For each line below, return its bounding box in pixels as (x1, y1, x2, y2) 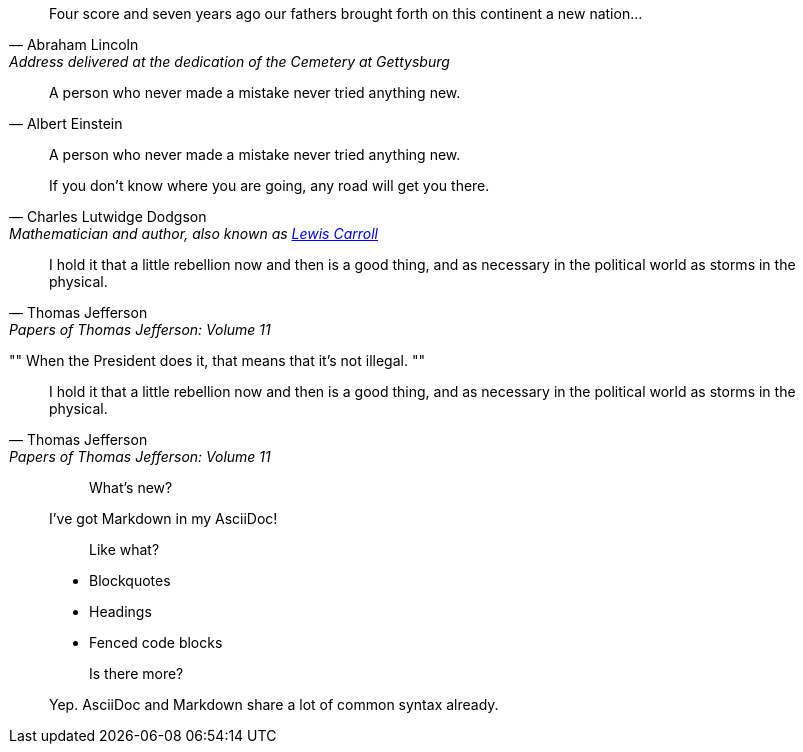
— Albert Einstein (9, 115, 123, 132)
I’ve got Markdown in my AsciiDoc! (49, 510, 278, 527)
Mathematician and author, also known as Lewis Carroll (9, 225, 378, 242)
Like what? (89, 541, 160, 558)
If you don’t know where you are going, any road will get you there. (49, 177, 490, 194)
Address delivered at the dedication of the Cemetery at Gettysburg (9, 53, 450, 70)
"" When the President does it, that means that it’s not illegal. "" (9, 352, 425, 369)
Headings (89, 603, 152, 620)
